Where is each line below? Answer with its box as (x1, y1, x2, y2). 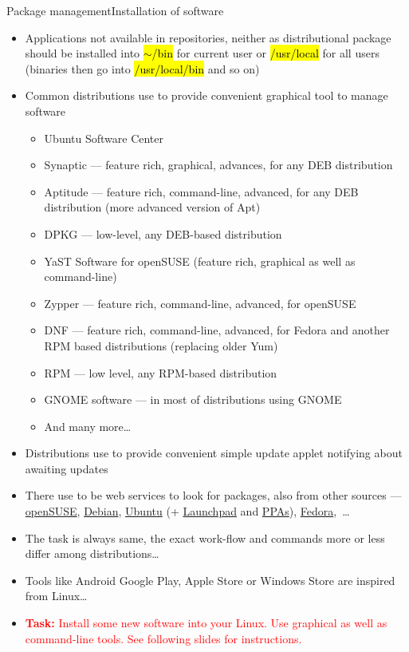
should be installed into (25, 45, 140, 61)
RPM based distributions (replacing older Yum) (44, 337, 278, 354)
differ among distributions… (25, 545, 159, 562)
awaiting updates (25, 460, 108, 476)
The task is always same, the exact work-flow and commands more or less (25, 529, 385, 546)
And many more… (44, 417, 132, 434)
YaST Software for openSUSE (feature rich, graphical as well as (44, 252, 356, 269)
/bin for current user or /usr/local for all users (151, 45, 380, 61)
